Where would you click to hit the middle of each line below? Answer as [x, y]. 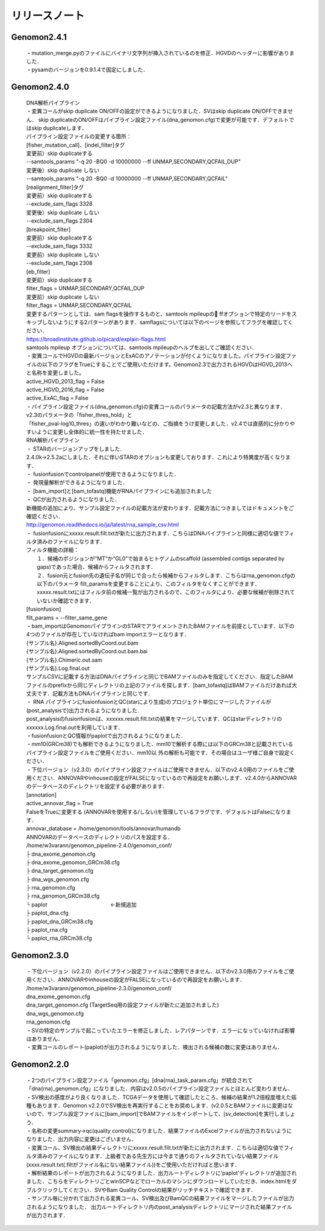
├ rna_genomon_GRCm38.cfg [63, 896]
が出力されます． [47, 1215]
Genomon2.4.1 [39, 37]
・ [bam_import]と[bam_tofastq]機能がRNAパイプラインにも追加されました [119, 491]
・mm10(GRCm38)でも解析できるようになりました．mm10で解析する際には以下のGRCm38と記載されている [160, 744]
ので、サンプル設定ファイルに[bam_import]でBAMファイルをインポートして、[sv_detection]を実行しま [158, 1114]
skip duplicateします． [59, 128]
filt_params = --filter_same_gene [67, 618]
